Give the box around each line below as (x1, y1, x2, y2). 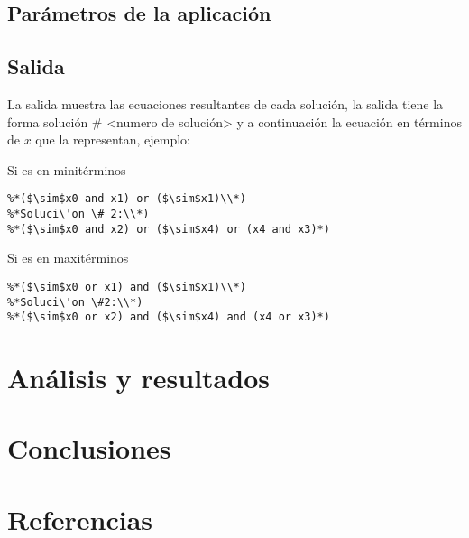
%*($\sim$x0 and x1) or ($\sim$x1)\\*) (7, 192, 246, 206)
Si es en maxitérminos (7, 248, 129, 267)
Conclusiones (7, 430, 171, 467)
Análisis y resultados (7, 359, 270, 396)
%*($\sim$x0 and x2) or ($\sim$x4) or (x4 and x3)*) (7, 222, 330, 236)
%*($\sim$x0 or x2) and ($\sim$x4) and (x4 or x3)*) (7, 311, 330, 324)
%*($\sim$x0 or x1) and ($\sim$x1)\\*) (7, 280, 246, 293)
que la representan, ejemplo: (35, 130, 191, 149)
